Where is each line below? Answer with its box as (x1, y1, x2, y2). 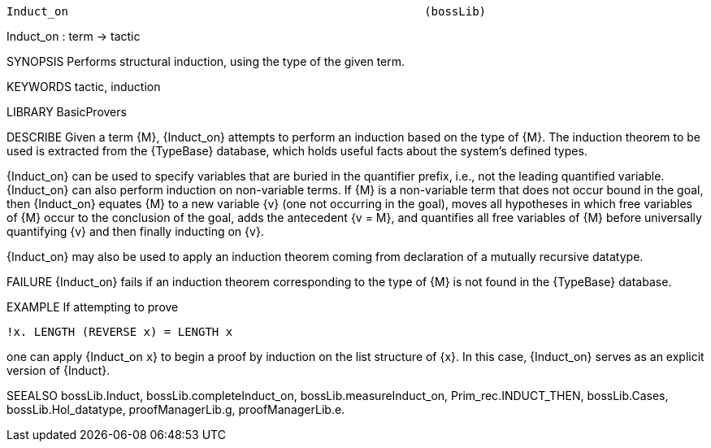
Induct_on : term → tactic (7, 29, 141, 43)
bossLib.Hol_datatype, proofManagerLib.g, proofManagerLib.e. (7, 402, 345, 416)
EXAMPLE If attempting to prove (7, 300, 179, 314)
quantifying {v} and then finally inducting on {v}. (7, 224, 264, 238)
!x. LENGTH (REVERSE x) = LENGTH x (7, 325, 233, 338)
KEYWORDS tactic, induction (7, 80, 161, 94)
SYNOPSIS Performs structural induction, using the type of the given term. (7, 54, 405, 68)
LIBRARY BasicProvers (7, 105, 127, 119)
